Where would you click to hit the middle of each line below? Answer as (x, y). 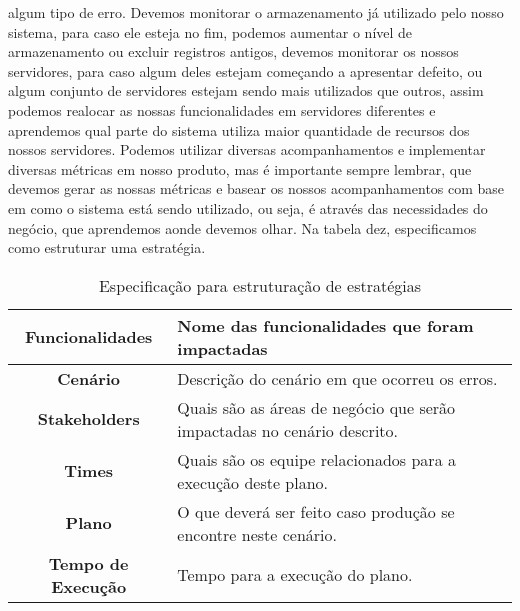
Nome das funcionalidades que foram (325, 325)
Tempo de (88, 563)
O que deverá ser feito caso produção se (316, 511)
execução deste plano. (253, 482)
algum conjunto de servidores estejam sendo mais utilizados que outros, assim (246, 90)
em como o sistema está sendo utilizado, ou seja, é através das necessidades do (248, 207)
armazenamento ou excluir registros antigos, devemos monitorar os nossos (233, 51)
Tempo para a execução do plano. (295, 575)
